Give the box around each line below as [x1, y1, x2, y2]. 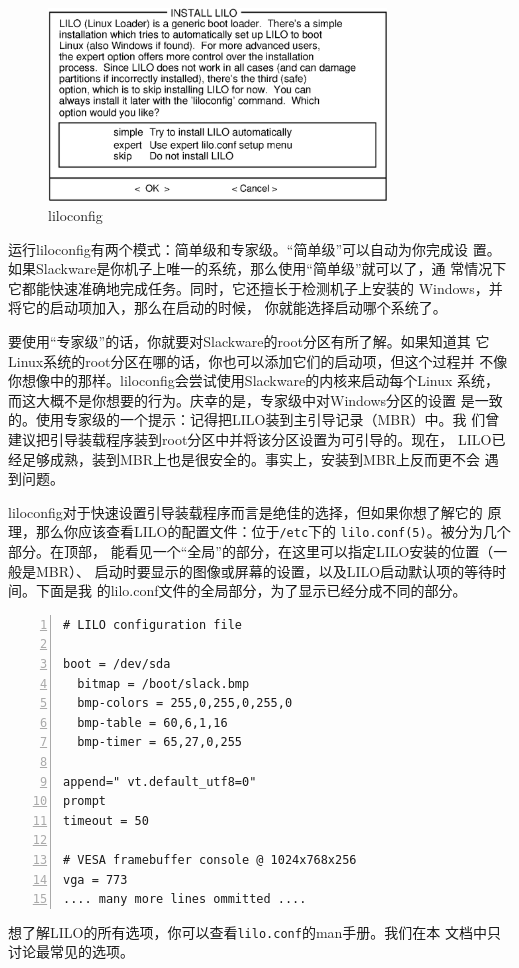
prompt [63, 794, 106, 809]
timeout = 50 [63, 813, 149, 828]
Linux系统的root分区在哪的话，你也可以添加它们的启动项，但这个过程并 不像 [8, 350, 508, 371]
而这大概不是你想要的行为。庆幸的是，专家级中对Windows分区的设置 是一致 [8, 389, 503, 410]
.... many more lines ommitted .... [63, 892, 307, 907]
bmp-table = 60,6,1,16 [77, 715, 228, 730]
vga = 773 [63, 872, 128, 887]
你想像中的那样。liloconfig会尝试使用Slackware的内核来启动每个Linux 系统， [8, 370, 500, 391]
